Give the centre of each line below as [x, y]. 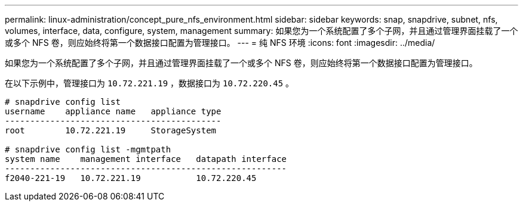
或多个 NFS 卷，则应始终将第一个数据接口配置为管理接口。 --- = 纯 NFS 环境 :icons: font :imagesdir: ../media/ [220, 43]
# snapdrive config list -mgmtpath [88, 149]
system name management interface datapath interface [146, 159]
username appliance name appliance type [113, 111]
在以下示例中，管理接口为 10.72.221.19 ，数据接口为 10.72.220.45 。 [150, 83]
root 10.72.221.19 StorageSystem [111, 130]
